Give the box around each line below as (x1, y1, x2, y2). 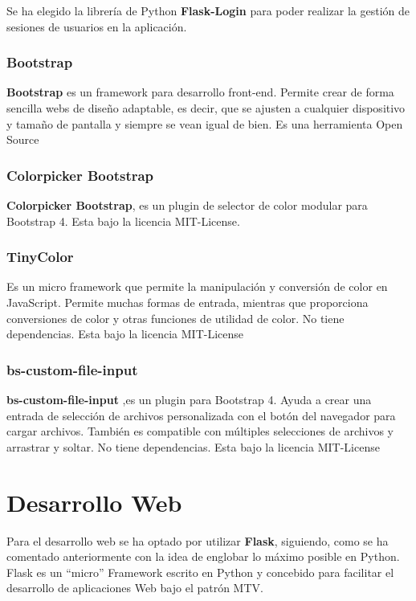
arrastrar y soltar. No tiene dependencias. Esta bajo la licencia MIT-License (6, 438, 380, 455)
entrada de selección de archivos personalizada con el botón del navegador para (6, 407, 396, 423)
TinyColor (6, 247, 74, 267)
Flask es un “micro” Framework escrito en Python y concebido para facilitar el (6, 563, 394, 580)
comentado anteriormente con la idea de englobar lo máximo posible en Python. (6, 548, 400, 565)
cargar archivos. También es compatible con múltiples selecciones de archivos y (6, 423, 394, 440)
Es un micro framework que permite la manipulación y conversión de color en (6, 278, 388, 295)
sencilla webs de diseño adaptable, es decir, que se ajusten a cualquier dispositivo (6, 100, 406, 116)
